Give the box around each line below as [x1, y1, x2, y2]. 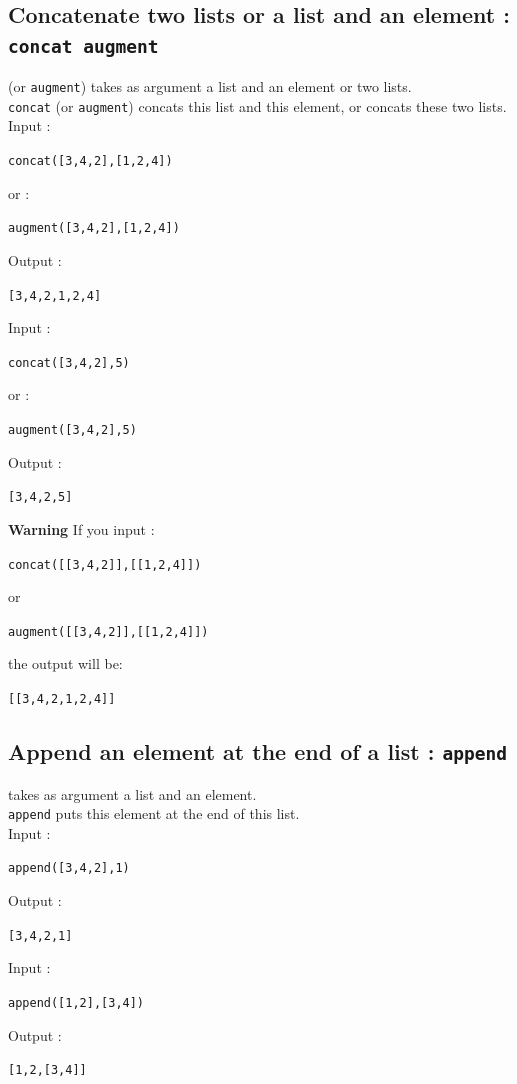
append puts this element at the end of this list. [8, 803, 300, 824]
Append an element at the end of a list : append [8, 736, 507, 767]
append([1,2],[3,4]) [8, 995, 145, 1010]
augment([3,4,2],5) [8, 423, 137, 438]
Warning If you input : [8, 518, 155, 539]
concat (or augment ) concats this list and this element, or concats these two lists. [8, 95, 507, 116]
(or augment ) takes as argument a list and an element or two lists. [8, 76, 412, 97]
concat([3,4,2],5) [8, 355, 130, 370]
